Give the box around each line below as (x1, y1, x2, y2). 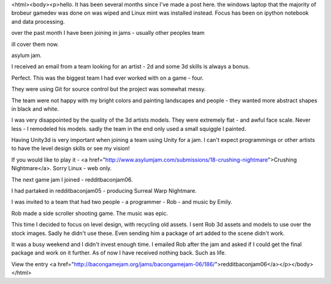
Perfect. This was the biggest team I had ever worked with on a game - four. (11, 74, 204, 81)
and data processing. (11, 18, 65, 25)
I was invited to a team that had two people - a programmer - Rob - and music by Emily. (11, 198, 233, 206)
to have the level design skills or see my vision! (11, 144, 130, 152)
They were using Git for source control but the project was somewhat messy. (11, 86, 206, 93)
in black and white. (11, 105, 59, 113)
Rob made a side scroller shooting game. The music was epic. (11, 209, 169, 217)
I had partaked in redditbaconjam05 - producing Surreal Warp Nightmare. (11, 187, 197, 195)
